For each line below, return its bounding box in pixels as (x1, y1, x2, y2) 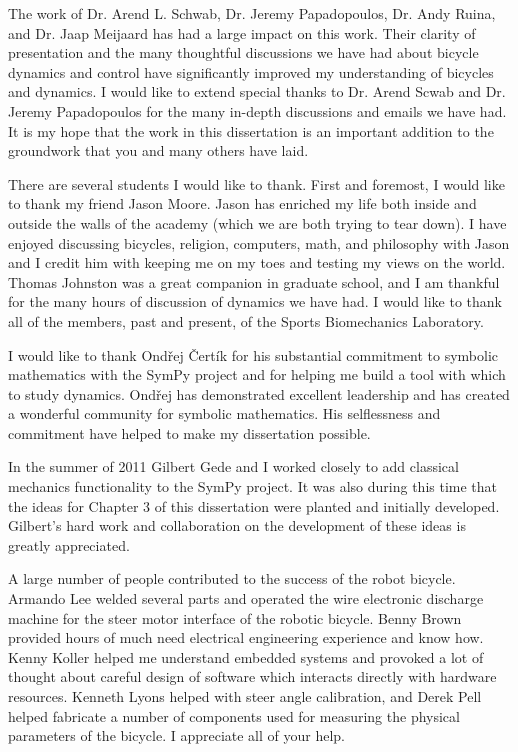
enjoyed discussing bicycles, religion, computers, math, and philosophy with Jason (8, 232, 510, 253)
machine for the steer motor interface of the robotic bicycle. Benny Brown (8, 607, 462, 628)
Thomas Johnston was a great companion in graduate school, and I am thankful (8, 271, 500, 292)
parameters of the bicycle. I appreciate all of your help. (8, 725, 346, 746)
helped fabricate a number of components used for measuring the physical (8, 705, 460, 726)
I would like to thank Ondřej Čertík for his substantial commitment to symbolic (8, 344, 499, 365)
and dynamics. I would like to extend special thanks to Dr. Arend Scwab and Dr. (8, 81, 506, 102)
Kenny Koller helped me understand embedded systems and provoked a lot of (8, 646, 484, 667)
